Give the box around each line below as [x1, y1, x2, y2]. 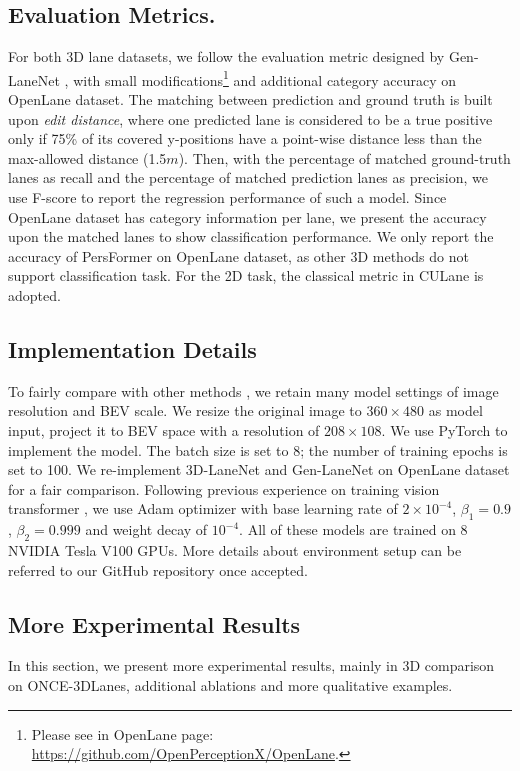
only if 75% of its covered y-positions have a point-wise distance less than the [8, 128, 482, 149]
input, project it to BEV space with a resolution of [8, 419, 320, 440]
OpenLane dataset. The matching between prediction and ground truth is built [8, 89, 493, 110]
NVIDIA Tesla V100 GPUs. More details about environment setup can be [8, 539, 462, 560]
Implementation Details [8, 333, 257, 364]
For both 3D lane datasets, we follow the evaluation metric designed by [8, 46, 445, 67]
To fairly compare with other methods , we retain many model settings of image [8, 380, 499, 401]
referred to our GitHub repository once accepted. [8, 559, 308, 580]
